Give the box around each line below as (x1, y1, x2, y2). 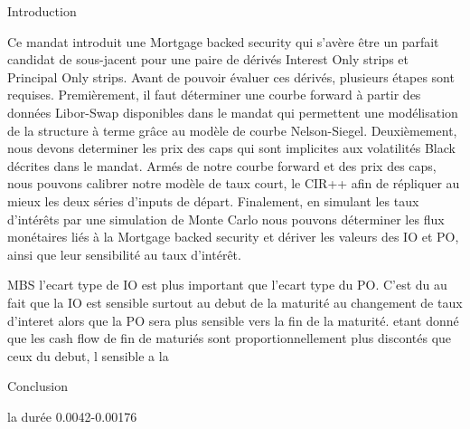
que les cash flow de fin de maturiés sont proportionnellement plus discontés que (7, 329, 452, 348)
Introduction (7, 2, 77, 20)
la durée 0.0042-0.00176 (7, 406, 137, 425)
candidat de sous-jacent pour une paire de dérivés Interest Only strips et (7, 50, 409, 69)
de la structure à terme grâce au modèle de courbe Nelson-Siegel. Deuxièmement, (7, 120, 457, 139)
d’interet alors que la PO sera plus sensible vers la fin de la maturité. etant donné (7, 310, 459, 329)
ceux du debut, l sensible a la (7, 346, 169, 365)
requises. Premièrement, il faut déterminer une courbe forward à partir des (7, 85, 421, 104)
